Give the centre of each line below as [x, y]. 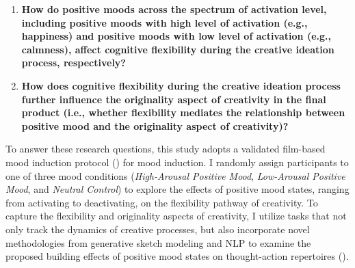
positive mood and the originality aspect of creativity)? [155, 125]
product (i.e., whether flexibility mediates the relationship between [183, 112]
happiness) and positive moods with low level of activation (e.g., [176, 36]
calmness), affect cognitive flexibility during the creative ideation [178, 49]
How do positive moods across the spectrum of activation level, [174, 9]
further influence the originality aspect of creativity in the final [174, 99]
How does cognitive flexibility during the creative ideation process [181, 85]
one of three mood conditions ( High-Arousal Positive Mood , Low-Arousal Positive [175, 175]
